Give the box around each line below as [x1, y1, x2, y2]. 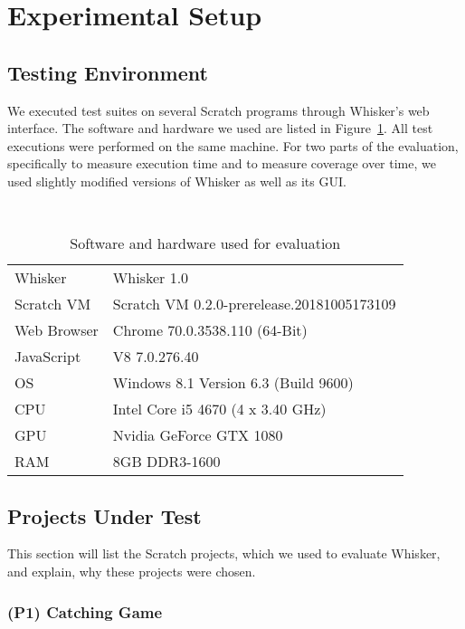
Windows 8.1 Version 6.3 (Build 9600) [112, 372, 354, 394]
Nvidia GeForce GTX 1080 [112, 424, 283, 446]
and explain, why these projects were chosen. [7, 562, 256, 580]
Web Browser [14, 319, 99, 341]
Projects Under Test [7, 501, 202, 529]
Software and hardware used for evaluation [70, 233, 341, 254]
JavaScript [14, 346, 81, 367]
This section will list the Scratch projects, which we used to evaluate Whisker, [7, 544, 441, 563]
